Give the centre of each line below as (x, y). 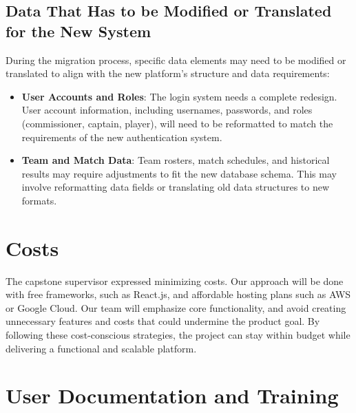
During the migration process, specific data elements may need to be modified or (176, 60)
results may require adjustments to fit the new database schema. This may (179, 173)
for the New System (78, 31)
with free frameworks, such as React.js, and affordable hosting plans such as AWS (178, 294)
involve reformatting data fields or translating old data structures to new (176, 187)
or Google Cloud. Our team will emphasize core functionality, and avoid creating (176, 307)
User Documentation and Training (172, 395)
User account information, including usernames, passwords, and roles (167, 110)
